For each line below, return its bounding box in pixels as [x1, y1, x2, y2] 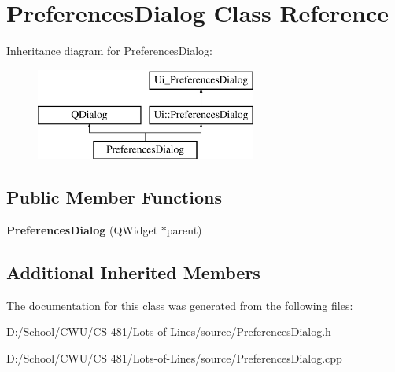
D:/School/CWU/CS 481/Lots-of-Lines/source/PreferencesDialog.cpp [6, 349, 342, 366]
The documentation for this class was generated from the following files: [6, 296, 353, 313]
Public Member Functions [6, 185, 222, 209]
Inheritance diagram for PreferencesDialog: [6, 42, 213, 59]
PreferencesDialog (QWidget [6, 221, 158, 238]
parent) [166, 221, 202, 238]
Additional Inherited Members [6, 260, 260, 284]
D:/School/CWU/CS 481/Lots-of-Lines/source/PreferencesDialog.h [6, 323, 331, 340]
